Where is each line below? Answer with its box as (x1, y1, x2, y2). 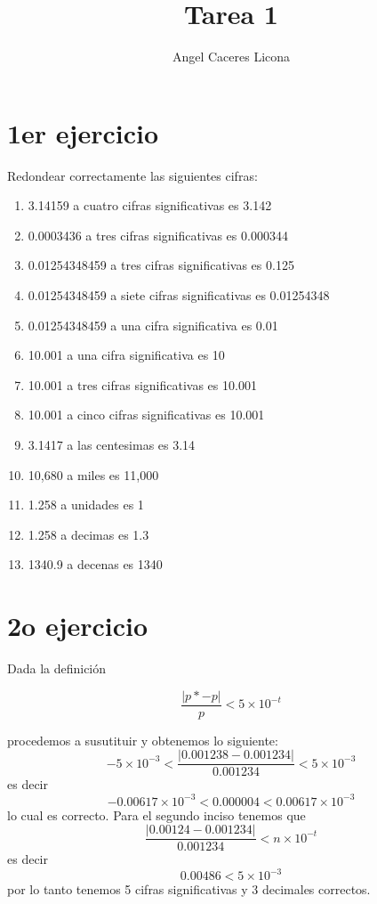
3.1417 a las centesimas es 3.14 (28, 436, 196, 453)
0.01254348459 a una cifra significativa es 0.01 (28, 315, 278, 334)
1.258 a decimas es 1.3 (28, 525, 149, 543)
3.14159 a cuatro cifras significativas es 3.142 (28, 196, 272, 215)
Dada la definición (7, 659, 107, 678)
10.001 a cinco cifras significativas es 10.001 (28, 405, 265, 424)
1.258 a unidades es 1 (28, 495, 144, 514)
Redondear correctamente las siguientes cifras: (7, 166, 258, 184)
